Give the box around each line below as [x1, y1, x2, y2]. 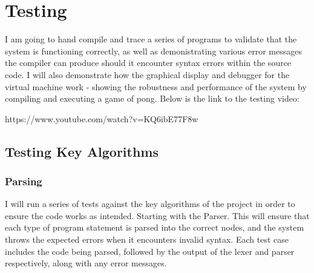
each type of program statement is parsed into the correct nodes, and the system [5, 221, 304, 234]
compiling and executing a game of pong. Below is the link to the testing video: [5, 92, 299, 105]
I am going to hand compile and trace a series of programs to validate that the [5, 33, 297, 45]
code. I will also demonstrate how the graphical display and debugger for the [5, 68, 290, 81]
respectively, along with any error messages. [5, 257, 167, 269]
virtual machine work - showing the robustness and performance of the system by [5, 80, 307, 93]
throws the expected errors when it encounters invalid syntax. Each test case [5, 233, 289, 246]
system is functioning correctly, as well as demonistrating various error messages [5, 44, 302, 57]
